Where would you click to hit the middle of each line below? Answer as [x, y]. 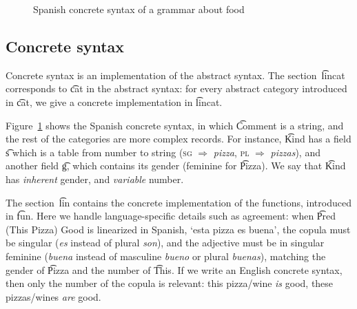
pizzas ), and [295, 152]
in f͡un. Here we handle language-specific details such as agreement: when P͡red [171, 216]
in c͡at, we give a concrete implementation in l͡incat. [114, 102]
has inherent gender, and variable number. [95, 179]
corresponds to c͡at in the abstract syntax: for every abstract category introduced [176, 88]
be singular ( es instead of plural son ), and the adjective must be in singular [165, 243]
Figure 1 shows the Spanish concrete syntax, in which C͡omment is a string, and [175, 125]
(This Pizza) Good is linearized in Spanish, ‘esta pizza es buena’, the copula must [178, 229]
